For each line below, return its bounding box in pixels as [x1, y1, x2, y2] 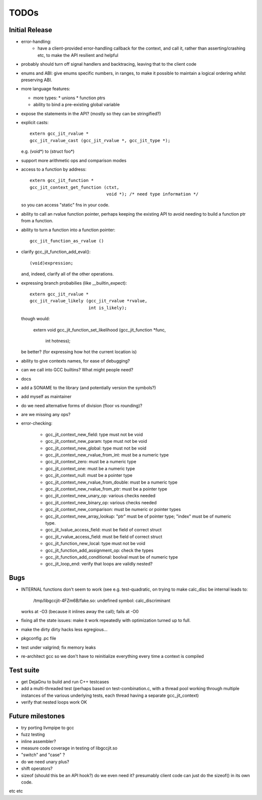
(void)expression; [30, 260, 74, 266]
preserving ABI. [21, 77, 52, 83]
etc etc [9, 788, 23, 794]
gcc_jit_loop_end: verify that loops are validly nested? [45, 561, 153, 567]
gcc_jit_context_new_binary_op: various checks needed [45, 499, 157, 506]
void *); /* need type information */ [106, 191, 199, 197]
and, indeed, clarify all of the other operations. [21, 271, 114, 277]
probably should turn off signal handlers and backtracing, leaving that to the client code [21, 61, 196, 67]
